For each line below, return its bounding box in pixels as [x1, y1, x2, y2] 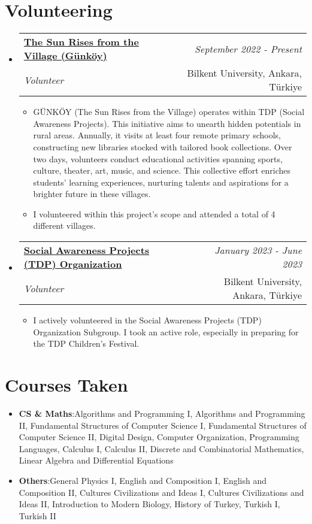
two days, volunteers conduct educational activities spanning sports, [33, 152, 283, 165]
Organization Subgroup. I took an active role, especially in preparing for [33, 325, 299, 338]
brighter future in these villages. [33, 187, 151, 200]
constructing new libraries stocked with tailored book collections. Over [33, 140, 292, 153]
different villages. [33, 219, 96, 232]
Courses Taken [5, 372, 128, 397]
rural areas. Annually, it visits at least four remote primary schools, [33, 129, 281, 141]
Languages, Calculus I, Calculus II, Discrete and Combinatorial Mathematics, [19, 442, 304, 455]
